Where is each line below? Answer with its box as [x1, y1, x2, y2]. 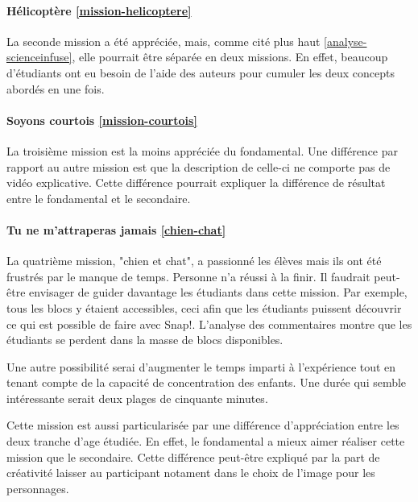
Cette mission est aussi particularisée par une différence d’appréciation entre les [6, 417, 399, 434]
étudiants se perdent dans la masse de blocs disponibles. [6, 331, 283, 348]
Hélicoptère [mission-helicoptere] [6, 2, 192, 19]
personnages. [6, 479, 69, 496]
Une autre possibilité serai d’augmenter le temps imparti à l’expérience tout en [6, 358, 396, 375]
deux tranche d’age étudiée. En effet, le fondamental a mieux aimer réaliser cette [6, 433, 405, 450]
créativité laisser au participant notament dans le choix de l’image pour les [6, 464, 375, 481]
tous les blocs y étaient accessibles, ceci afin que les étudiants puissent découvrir [6, 299, 402, 316]
